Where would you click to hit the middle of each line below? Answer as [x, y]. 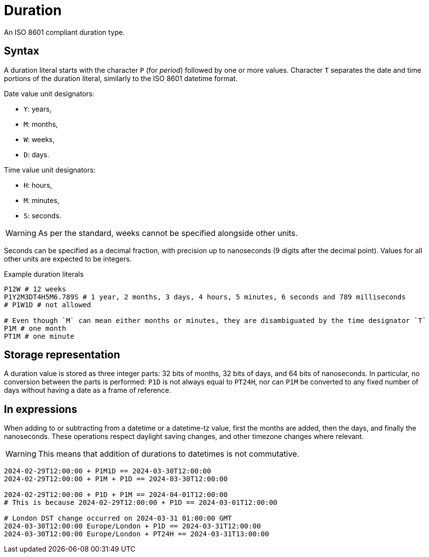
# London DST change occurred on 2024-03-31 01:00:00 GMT [118, 518]
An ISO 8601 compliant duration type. [64, 32]
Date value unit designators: [49, 93]
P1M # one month [35, 328]
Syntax [22, 51]
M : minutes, [42, 200]
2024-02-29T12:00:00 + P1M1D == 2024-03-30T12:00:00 [108, 471]
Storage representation [62, 355]
